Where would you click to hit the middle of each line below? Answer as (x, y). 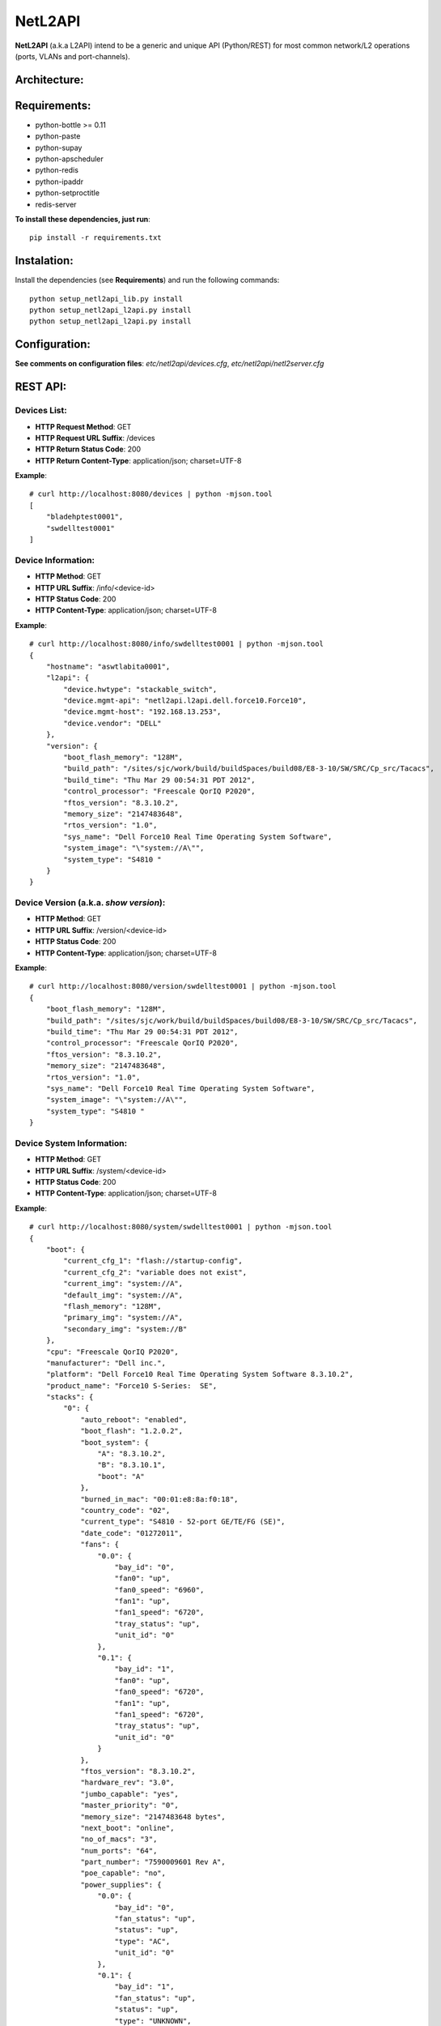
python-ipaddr (59, 182)
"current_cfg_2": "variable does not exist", (155, 1272)
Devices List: (41, 411)
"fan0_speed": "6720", (159, 1692)
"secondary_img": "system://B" (125, 1329)
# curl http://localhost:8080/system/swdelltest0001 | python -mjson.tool (181, 1227)
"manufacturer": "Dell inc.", (106, 1363)
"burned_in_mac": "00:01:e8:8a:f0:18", (159, 1499)
